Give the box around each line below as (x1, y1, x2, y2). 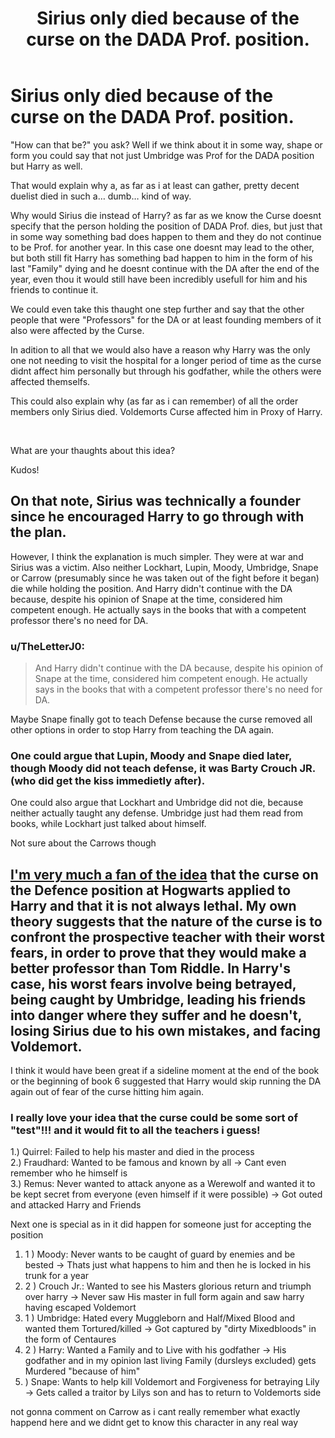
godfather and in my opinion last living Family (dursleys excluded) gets (24, 1355, 317, 1367)
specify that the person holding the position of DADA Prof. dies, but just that (10, 220, 323, 232)
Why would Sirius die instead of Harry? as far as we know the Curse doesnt (10, 209, 322, 221)
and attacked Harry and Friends (10, 1199, 142, 1211)
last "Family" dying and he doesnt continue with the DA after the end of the (10, 262, 320, 274)
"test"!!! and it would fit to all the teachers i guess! (10, 1123, 261, 1137)
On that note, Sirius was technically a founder (10, 493, 302, 510)
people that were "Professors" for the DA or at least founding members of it (10, 313, 322, 326)
